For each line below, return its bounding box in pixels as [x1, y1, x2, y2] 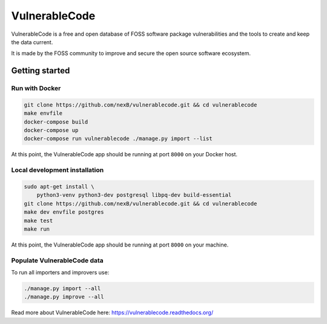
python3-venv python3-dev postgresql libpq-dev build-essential [36, 191, 232, 199]
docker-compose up [24, 127, 79, 134]
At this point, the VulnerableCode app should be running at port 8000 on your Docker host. [11, 151, 238, 158]
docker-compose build [24, 118, 88, 125]
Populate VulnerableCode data [11, 256, 104, 265]
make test [24, 217, 53, 224]
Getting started [11, 65, 70, 76]
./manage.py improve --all [24, 294, 104, 300]
